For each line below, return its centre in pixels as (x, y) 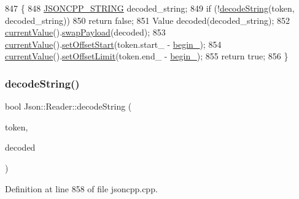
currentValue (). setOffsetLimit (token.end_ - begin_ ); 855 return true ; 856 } (147, 56)
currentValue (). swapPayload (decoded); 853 (85, 32)
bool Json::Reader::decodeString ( (68, 106)
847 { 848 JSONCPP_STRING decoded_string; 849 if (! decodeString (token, (150, 8)
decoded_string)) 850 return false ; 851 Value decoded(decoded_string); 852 (148, 20)
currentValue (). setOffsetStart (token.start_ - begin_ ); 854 (113, 44)
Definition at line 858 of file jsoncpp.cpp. (81, 188)
